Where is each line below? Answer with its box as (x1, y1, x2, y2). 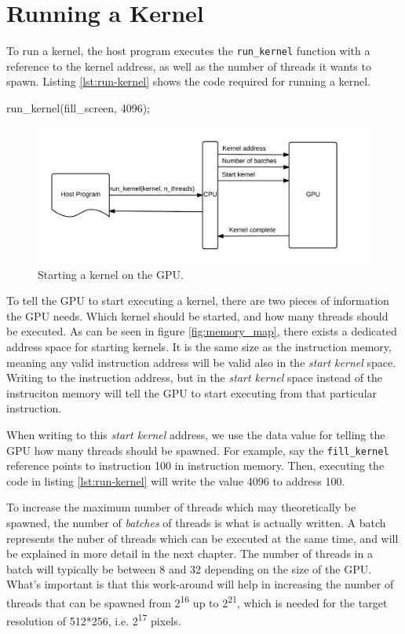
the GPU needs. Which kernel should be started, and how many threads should (6, 307, 389, 324)
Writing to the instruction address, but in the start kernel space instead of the (6, 369, 383, 386)
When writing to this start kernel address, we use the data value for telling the (6, 426, 385, 442)
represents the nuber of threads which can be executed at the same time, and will (6, 530, 399, 546)
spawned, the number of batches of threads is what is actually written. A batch (6, 515, 386, 531)
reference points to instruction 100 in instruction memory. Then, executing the (6, 457, 385, 474)
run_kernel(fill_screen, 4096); (6, 99, 150, 115)
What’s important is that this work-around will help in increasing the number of (6, 576, 394, 592)
